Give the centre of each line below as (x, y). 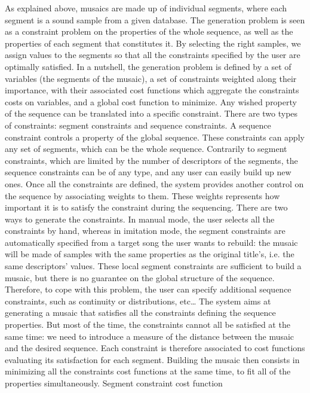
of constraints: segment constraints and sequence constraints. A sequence (138, 125)
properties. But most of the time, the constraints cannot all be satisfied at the (148, 325)
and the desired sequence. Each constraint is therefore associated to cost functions (155, 348)
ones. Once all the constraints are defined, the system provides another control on (154, 183)
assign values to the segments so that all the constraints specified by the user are (153, 55)
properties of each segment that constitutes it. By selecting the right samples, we (153, 43)
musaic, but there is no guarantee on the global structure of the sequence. (140, 277)
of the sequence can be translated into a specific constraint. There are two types (151, 113)
